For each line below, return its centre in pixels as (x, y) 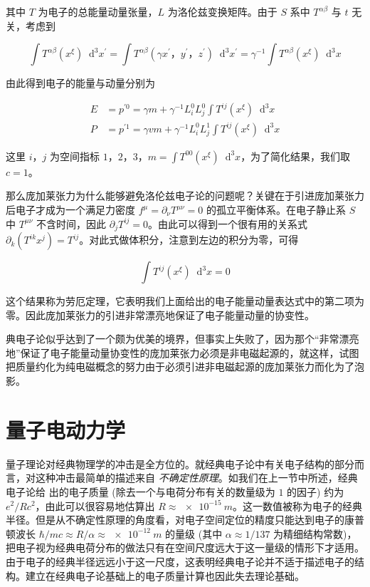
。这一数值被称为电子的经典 (298, 505)
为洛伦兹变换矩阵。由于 (222, 11)
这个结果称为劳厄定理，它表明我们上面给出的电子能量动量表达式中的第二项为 (185, 301)
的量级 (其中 (194, 533)
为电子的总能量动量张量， (98, 11)
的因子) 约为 (316, 491)
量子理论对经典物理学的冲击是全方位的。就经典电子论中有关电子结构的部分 (180, 463)
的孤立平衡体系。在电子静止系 (276, 210)
